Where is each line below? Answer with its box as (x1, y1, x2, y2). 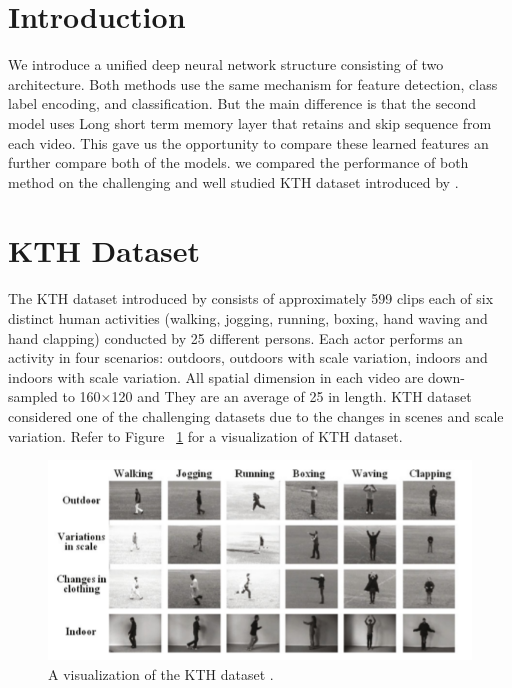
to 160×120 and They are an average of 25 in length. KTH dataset (62, 386, 472, 407)
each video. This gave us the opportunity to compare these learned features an (8, 132, 489, 153)
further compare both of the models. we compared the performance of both (8, 152, 469, 173)
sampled (8, 386, 58, 407)
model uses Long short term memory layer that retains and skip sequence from (8, 112, 492, 133)
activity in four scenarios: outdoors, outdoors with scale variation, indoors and (8, 347, 488, 368)
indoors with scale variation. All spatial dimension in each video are (8, 366, 424, 387)
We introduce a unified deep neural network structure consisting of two (8, 54, 444, 75)
